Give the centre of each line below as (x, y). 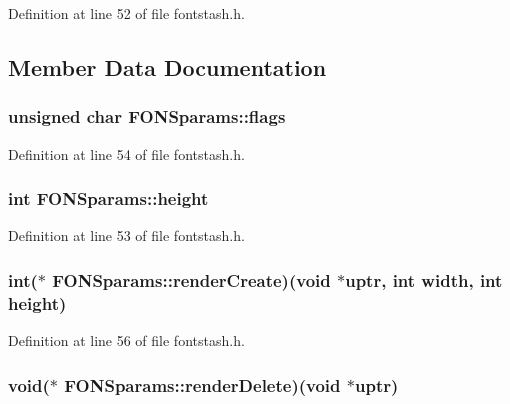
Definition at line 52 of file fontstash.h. (126, 13)
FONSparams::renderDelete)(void (202, 384)
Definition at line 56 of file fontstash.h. (126, 340)
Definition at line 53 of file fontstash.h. (126, 235)
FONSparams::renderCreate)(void (191, 279)
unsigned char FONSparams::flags (147, 116)
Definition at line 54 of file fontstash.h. (126, 153)
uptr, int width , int (424, 279)
